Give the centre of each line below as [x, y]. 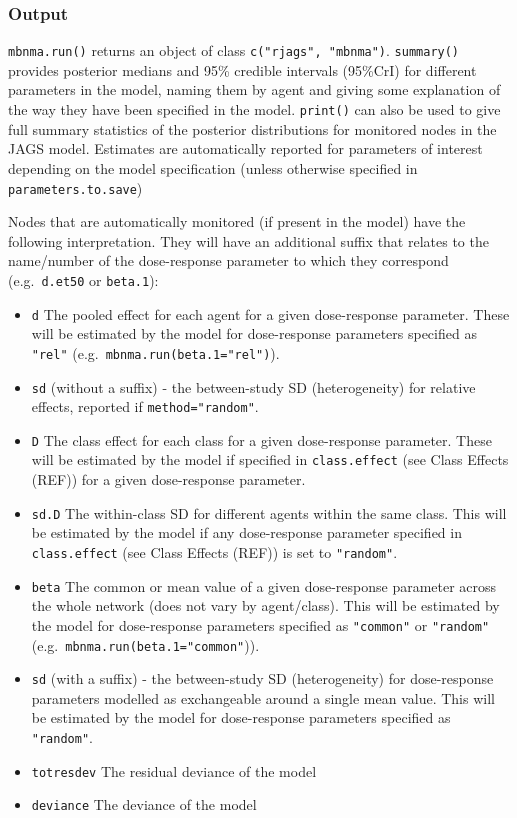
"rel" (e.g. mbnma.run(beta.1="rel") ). [155, 352]
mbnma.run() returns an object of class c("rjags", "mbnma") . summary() [234, 50]
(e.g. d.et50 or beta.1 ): [83, 279]
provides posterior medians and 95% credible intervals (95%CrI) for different [242, 69]
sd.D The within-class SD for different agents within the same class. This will [269, 512]
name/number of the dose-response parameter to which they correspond [228, 260]
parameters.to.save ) [75, 187]
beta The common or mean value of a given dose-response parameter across [264, 585]
